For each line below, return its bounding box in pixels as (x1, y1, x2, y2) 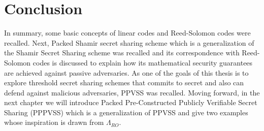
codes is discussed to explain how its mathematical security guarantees (32, 57, 253, 68)
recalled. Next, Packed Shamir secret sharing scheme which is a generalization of (4, 37, 254, 48)
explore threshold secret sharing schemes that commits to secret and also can (4, 77, 244, 88)
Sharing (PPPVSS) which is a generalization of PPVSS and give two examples (4, 107, 248, 117)
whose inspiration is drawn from (4, 117, 104, 127)
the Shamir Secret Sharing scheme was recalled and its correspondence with (4, 47, 240, 58)
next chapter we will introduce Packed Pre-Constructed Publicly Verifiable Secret (4, 97, 257, 108)
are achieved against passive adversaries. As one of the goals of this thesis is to (4, 67, 249, 78)
